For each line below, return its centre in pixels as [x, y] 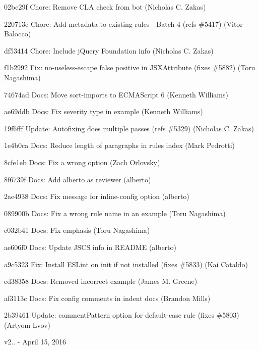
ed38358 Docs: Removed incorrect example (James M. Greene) [101, 281]
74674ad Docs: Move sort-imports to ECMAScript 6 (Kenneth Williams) [116, 94]
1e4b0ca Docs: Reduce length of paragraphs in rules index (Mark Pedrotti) [119, 145]
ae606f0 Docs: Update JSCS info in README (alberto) [90, 247]
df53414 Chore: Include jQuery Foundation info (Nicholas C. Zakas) [109, 50]
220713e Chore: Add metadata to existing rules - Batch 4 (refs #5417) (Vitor [123, 23]
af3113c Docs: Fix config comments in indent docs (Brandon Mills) [107, 298]
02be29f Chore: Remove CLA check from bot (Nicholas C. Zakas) [105, 7]
